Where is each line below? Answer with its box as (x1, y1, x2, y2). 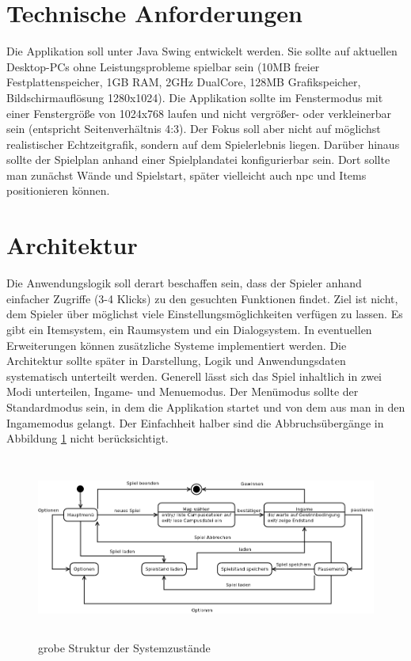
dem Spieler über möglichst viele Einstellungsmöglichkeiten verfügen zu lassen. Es (6, 306, 403, 322)
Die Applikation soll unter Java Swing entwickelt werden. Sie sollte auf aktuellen (6, 43, 398, 59)
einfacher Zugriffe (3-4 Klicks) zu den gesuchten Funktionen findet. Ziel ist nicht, (6, 290, 398, 306)
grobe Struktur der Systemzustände (38, 640, 211, 656)
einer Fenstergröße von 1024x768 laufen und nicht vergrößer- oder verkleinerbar (6, 104, 392, 121)
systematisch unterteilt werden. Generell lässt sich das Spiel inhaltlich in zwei (6, 367, 382, 384)
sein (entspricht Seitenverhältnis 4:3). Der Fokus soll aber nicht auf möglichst (6, 120, 381, 137)
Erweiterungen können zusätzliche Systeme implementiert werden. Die (6, 336, 347, 353)
